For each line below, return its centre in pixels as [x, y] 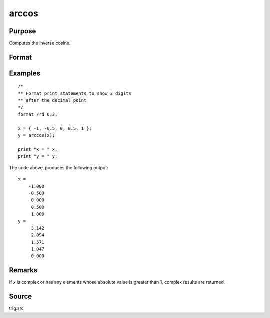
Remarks [23, 270]
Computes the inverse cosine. [40, 43]
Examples [25, 73]
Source [21, 297]
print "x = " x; [38, 149]
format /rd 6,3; [38, 114]
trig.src [17, 308]
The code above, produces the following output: [59, 167]
